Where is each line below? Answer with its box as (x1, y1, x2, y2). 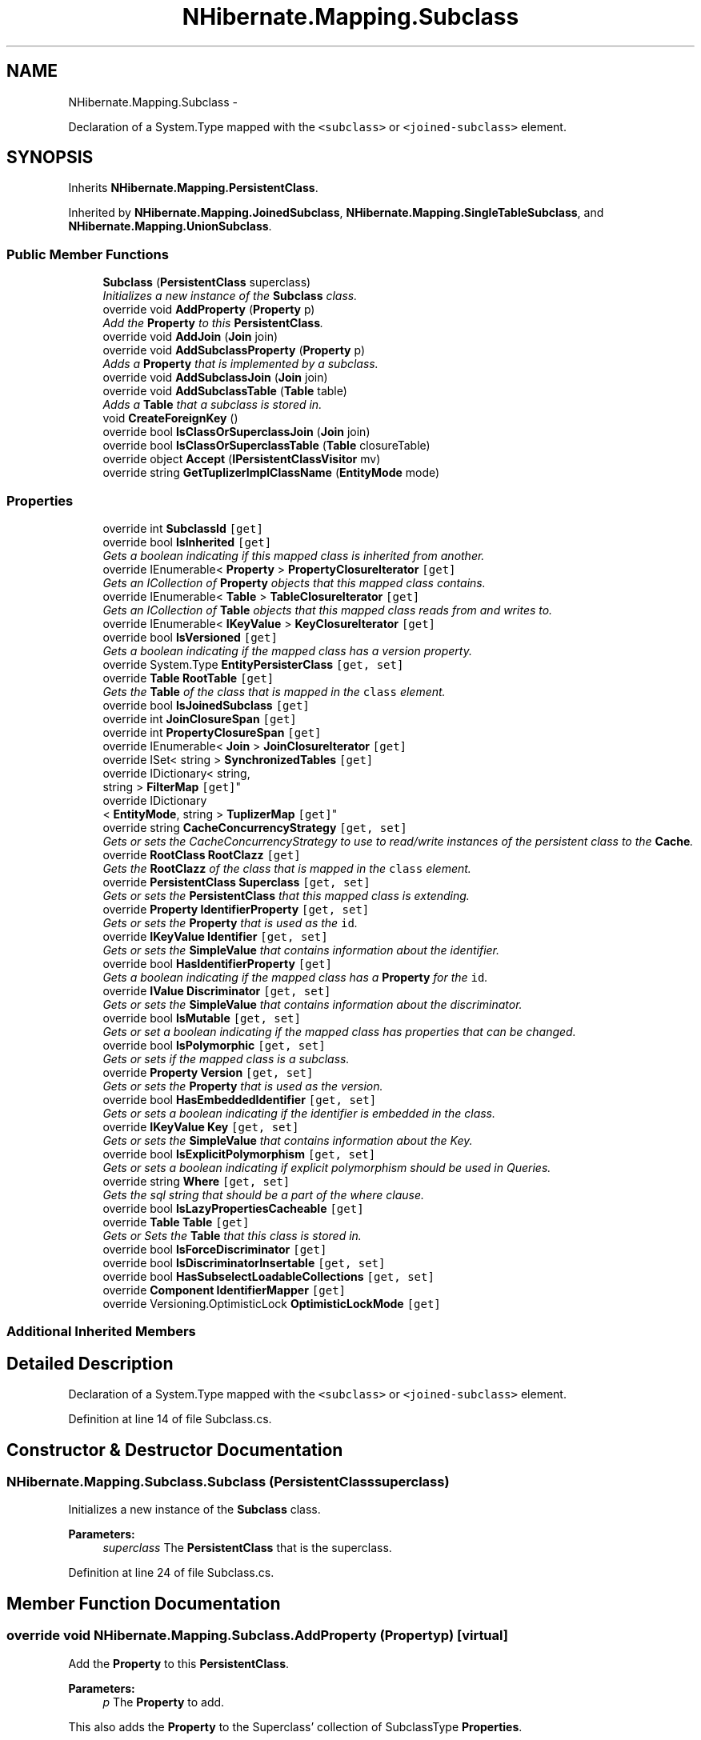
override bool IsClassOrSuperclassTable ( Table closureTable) (102, 438, 431, 453)
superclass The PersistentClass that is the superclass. (102, 1541, 392, 1555)
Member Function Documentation (6, 1593, 281, 1614)
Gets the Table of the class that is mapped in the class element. (102, 684, 446, 698)
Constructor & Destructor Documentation (6, 1439, 343, 1460)
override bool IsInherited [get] (102, 534, 272, 549)
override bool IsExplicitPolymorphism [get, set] (102, 1146, 376, 1161)
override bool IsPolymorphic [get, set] (102, 1038, 326, 1052)
